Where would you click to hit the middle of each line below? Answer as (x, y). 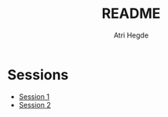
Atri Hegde (131, 35)
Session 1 (34, 96)
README (131, 14)
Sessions (38, 74)
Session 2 (35, 105)
